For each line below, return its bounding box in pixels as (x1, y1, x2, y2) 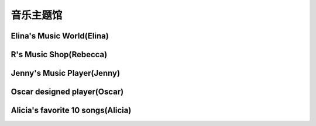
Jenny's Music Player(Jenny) (11, 68, 120, 78)
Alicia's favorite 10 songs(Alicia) (11, 106, 132, 116)
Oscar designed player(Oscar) (11, 87, 124, 97)
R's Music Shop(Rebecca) (11, 50, 108, 60)
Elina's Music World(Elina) (11, 31, 109, 41)
